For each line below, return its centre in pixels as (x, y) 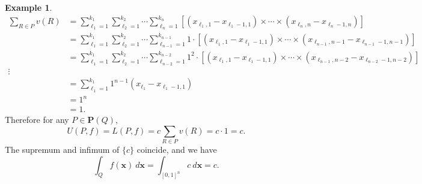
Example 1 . (29, 7)
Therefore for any (37, 120)
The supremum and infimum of (62, 150)
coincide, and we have (177, 150)
